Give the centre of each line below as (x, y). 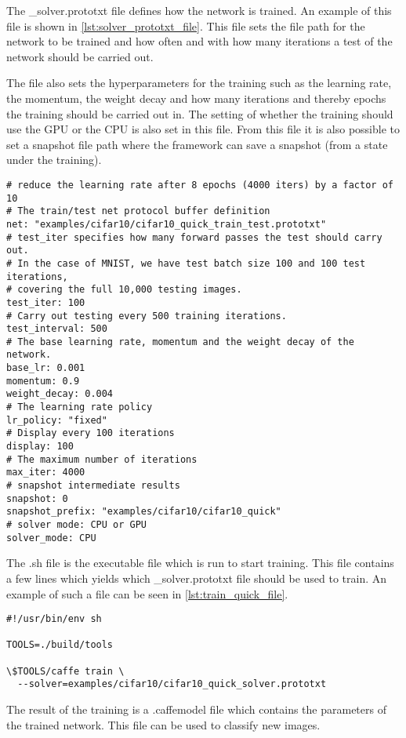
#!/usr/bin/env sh (54, 619)
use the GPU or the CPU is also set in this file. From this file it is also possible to (203, 129)
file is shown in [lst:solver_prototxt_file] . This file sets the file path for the (186, 25)
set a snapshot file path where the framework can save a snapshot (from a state (197, 144)
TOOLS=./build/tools (60, 645)
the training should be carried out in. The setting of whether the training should (200, 113)
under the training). (54, 160)
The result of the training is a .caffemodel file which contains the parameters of (196, 709)
